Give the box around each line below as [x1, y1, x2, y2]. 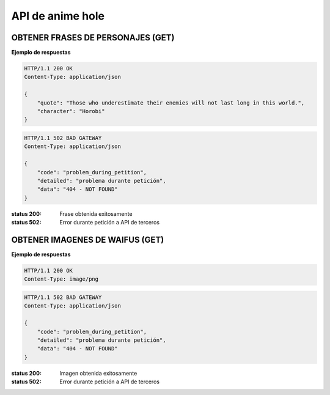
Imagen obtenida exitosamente [59, 369, 137, 377]
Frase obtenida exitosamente [59, 210, 133, 217]
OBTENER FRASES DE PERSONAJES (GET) [11, 32, 175, 43]
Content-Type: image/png [24, 276, 99, 282]
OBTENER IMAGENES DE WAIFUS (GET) [11, 234, 164, 245]
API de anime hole [11, 9, 105, 23]
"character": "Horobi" [37, 108, 105, 114]
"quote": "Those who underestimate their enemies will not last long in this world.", [37, 99, 305, 106]
